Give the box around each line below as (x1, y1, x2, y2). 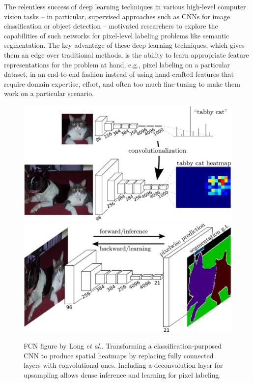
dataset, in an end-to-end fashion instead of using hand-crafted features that (4, 69, 234, 79)
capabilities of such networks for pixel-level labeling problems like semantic (4, 30, 229, 40)
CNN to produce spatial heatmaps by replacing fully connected (24, 350, 214, 360)
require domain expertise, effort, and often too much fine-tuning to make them (4, 78, 240, 89)
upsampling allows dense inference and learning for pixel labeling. (24, 369, 221, 380)
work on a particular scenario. (4, 88, 94, 98)
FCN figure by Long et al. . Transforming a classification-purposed (24, 341, 222, 351)
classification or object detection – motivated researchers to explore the (4, 21, 218, 31)
